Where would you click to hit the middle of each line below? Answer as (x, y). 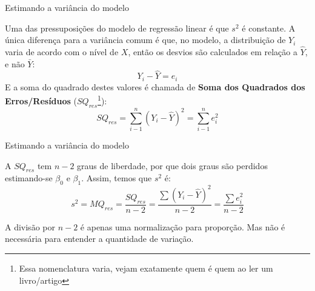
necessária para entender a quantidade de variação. (99, 239)
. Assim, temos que (117, 178)
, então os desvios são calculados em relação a (213, 52)
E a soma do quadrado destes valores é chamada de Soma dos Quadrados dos (155, 86)
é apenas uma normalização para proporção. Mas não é (183, 226)
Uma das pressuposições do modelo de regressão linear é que (117, 28)
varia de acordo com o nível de (62, 52)
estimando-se (29, 178)
